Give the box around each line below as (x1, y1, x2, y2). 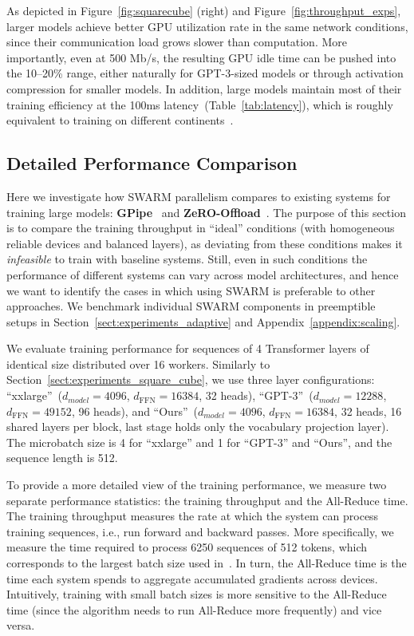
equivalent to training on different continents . (6, 112, 234, 128)
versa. (6, 617, 35, 634)
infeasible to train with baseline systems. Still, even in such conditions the (6, 251, 368, 267)
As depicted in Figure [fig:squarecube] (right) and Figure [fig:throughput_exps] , (6, 2, 401, 18)
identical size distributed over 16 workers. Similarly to (6, 355, 270, 372)
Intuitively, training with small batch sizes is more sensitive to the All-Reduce (6, 586, 387, 602)
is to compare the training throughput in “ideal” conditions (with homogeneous (6, 219, 395, 236)
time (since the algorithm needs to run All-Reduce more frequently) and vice (6, 601, 382, 618)
